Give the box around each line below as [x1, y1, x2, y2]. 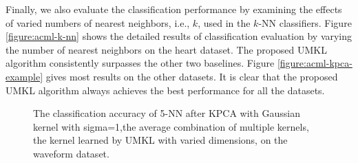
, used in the [198, 15, 251, 30]
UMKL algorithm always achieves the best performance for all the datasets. [6, 83, 325, 97]
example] [6, 69, 43, 83]
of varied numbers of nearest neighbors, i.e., [6, 15, 190, 30]
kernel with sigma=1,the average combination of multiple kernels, [33, 119, 309, 133]
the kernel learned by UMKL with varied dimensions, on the [33, 133, 288, 147]
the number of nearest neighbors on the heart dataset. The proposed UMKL [6, 42, 327, 56]
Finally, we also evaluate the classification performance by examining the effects [6, 2, 342, 16]
